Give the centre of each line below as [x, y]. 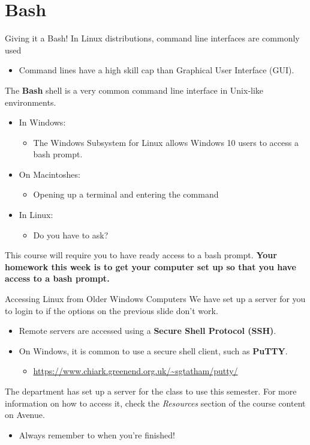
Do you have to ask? [71, 235]
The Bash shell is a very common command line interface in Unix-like [134, 90]
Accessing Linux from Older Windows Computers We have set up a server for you [155, 299]
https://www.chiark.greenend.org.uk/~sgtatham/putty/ [136, 371]
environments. [31, 102]
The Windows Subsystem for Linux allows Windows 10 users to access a [166, 142]
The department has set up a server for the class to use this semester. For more [151, 391]
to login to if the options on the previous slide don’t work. [112, 310]
